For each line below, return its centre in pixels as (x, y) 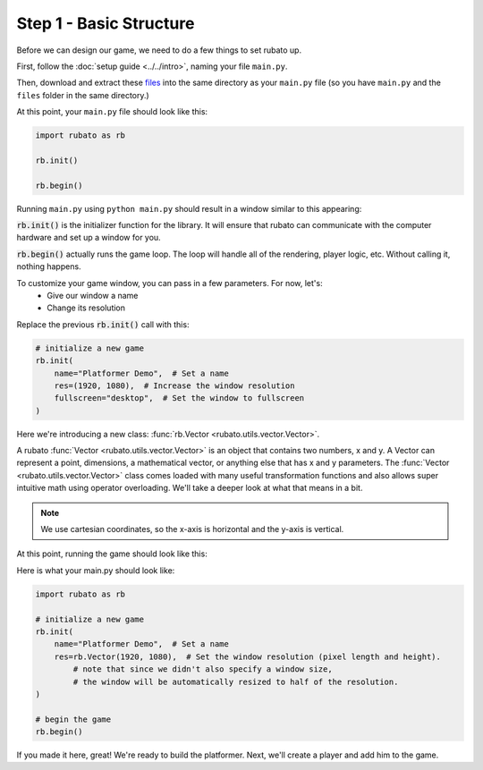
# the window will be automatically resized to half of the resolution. (236, 681)
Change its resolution (86, 308)
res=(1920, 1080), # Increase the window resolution (174, 385)
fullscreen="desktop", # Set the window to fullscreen (179, 398)
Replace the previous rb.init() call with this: (103, 324)
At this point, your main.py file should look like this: (112, 112)
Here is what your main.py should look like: (96, 570)
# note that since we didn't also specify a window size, (203, 669)
